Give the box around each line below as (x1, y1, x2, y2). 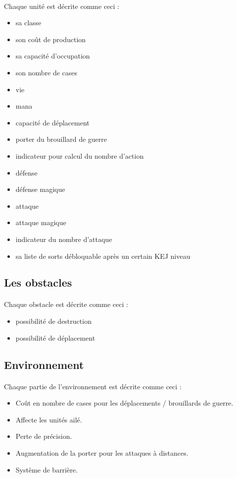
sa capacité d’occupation (15, 51, 90, 61)
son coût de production (15, 34, 86, 44)
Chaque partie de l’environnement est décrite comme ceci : (4, 381, 182, 391)
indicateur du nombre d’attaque (15, 234, 112, 244)
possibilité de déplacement (15, 332, 95, 343)
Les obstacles (4, 275, 72, 290)
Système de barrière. (15, 464, 78, 475)
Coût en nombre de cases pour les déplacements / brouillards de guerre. (15, 398, 234, 408)
